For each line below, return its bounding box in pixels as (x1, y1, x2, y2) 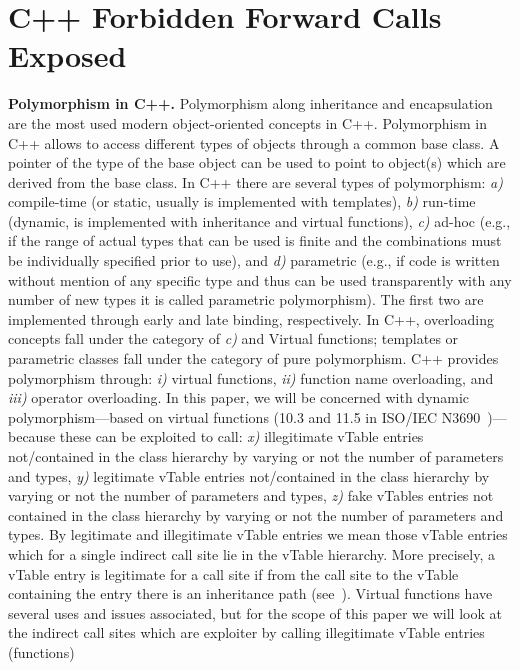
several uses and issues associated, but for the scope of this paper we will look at (8, 602, 502, 623)
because (8, 426, 56, 447)
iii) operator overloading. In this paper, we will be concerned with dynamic (8, 387, 470, 408)
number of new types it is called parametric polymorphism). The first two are (8, 289, 484, 310)
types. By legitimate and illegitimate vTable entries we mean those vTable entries (8, 524, 508, 545)
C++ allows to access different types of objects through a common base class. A (8, 132, 500, 153)
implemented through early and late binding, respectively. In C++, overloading (8, 308, 495, 329)
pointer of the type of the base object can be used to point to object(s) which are (8, 152, 506, 173)
